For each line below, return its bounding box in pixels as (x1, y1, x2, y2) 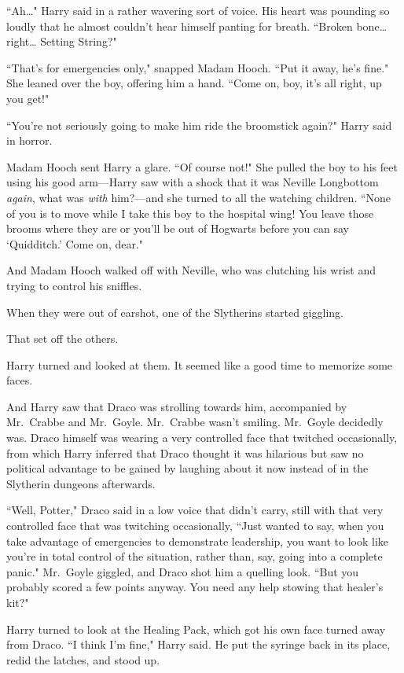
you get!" (6, 90, 50, 106)
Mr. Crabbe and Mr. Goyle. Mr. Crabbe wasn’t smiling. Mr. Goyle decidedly (6, 414, 384, 430)
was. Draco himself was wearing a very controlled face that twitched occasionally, (6, 429, 398, 446)
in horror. (6, 132, 53, 149)
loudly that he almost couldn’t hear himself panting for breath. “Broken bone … (6, 17, 387, 34)
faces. (6, 372, 33, 388)
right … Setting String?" (6, 33, 117, 50)
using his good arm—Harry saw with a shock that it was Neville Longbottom (6, 174, 379, 190)
